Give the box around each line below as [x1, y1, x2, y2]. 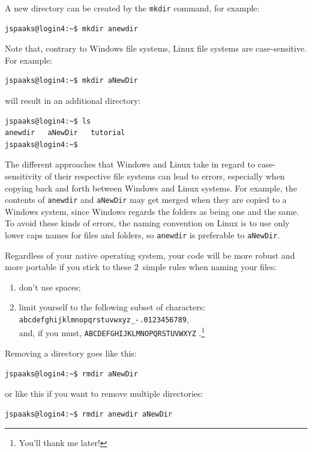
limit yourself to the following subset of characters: [19, 301, 206, 313]
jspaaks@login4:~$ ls [5, 116, 91, 125]
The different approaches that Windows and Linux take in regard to [5, 158, 256, 170]
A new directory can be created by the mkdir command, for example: [5, 2, 260, 14]
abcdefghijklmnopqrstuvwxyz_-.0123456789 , [19, 313, 189, 325]
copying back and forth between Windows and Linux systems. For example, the [5, 181, 297, 194]
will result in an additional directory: [5, 94, 141, 107]
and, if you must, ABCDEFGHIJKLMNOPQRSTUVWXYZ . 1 [19, 325, 205, 339]
